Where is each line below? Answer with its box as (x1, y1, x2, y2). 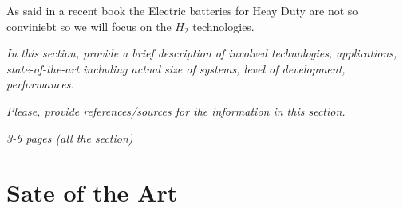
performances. (6, 76, 74, 92)
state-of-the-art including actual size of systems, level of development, (6, 60, 346, 77)
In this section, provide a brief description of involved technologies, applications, (6, 45, 397, 61)
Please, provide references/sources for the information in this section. (6, 102, 346, 119)
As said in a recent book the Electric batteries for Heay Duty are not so (6, 2, 358, 18)
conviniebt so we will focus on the (6, 18, 172, 34)
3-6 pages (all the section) (6, 129, 133, 146)
